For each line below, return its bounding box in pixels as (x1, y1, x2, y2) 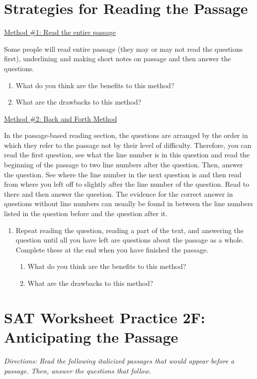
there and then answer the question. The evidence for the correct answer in (4, 188, 233, 199)
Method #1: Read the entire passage (4, 27, 116, 37)
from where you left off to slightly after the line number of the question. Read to (4, 179, 250, 189)
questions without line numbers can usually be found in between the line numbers (4, 198, 253, 209)
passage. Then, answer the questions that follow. (4, 365, 151, 376)
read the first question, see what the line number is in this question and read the (4, 149, 250, 160)
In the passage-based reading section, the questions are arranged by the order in (4, 130, 248, 140)
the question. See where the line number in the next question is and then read (4, 169, 242, 179)
